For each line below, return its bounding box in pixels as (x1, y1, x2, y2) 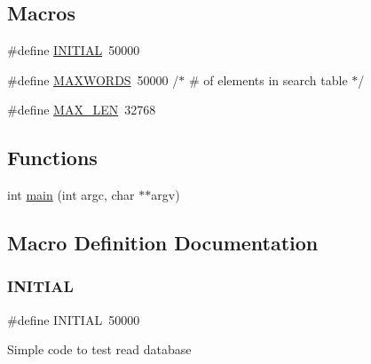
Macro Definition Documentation (7, 229, 319, 257)
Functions (7, 144, 98, 171)
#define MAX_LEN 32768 (7, 100, 156, 119)
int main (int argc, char (7, 186, 135, 204)
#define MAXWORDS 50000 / (7, 70, 179, 89)
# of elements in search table (188, 70, 348, 89)
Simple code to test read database (7, 340, 192, 359)
